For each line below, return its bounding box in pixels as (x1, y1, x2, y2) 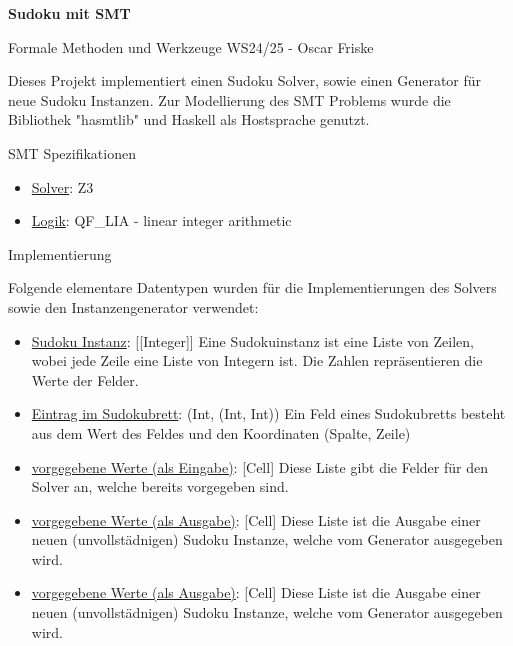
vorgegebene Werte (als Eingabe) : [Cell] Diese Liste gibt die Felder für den (31, 456, 488, 477)
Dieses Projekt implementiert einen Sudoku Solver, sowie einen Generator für (8, 70, 482, 91)
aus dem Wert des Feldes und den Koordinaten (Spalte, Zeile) (31, 422, 411, 443)
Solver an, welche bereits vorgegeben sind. (31, 476, 289, 497)
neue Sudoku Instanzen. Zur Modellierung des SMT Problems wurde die (8, 89, 451, 110)
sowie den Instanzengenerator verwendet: (8, 296, 259, 317)
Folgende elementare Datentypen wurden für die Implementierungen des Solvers (8, 277, 497, 298)
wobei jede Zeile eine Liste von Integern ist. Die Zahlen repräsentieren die (31, 350, 483, 371)
